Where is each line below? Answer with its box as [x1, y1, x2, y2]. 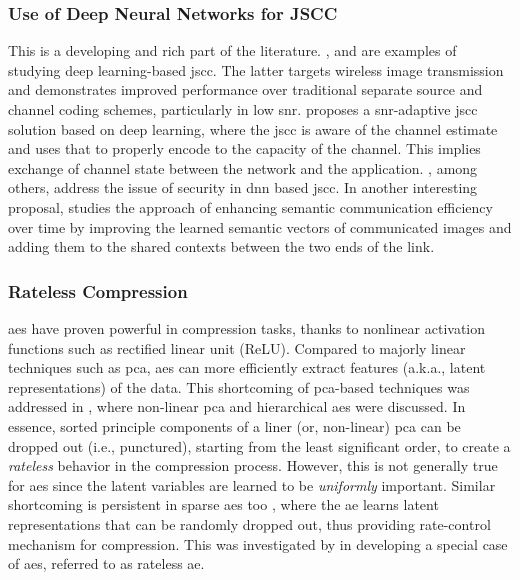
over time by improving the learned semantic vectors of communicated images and [8, 216, 512, 237]
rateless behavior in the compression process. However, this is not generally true [8, 455, 498, 476]
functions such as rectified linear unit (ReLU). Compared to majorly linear [8, 337, 466, 358]
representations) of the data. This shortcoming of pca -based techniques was [8, 376, 470, 397]
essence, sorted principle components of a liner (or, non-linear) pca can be [8, 415, 461, 436]
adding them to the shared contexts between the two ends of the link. [8, 236, 435, 257]
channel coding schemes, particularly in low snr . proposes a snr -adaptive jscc [8, 99, 478, 119]
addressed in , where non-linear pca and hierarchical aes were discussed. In [8, 396, 466, 417]
